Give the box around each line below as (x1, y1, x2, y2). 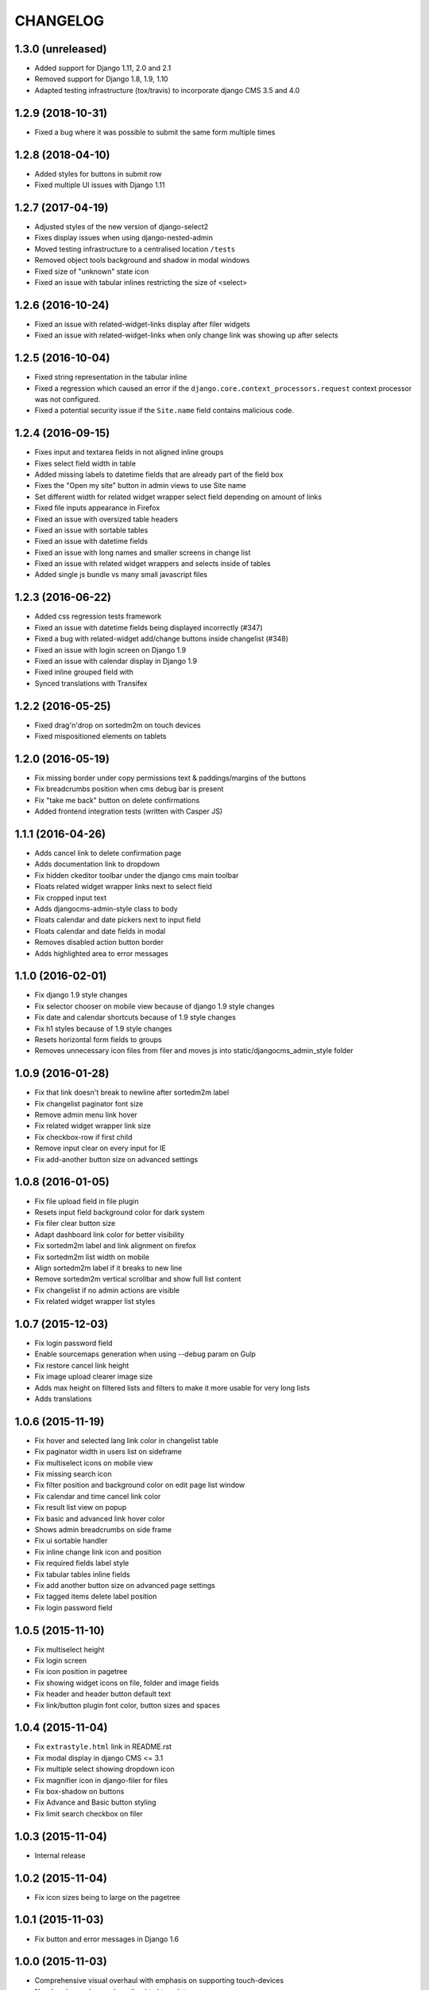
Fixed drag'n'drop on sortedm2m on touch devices (34, 720, 202, 730)
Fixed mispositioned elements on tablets (34, 732, 167, 741)
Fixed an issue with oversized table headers (34, 514, 179, 524)
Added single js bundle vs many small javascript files (34, 570, 208, 579)
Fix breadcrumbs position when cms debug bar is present (34, 784, 224, 794)
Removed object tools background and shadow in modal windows (34, 256, 250, 265)
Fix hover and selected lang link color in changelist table (34, 1435, 218, 1445)
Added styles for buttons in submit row (34, 169, 162, 178)
